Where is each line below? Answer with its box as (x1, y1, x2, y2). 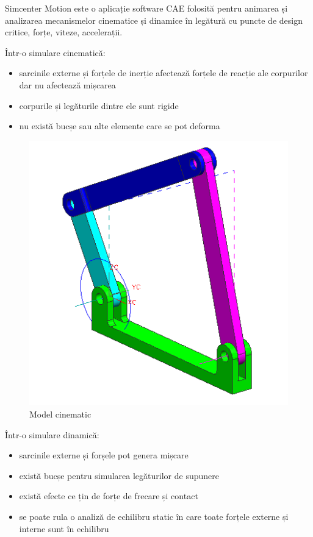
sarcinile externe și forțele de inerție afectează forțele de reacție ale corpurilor (19, 66, 308, 79)
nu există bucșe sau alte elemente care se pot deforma (19, 119, 220, 132)
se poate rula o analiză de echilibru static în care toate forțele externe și (19, 510, 289, 522)
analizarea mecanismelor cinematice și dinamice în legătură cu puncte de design (5, 13, 303, 26)
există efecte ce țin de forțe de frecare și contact (19, 489, 198, 502)
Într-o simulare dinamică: (5, 428, 99, 441)
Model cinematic (29, 408, 92, 421)
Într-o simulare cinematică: (5, 46, 106, 59)
